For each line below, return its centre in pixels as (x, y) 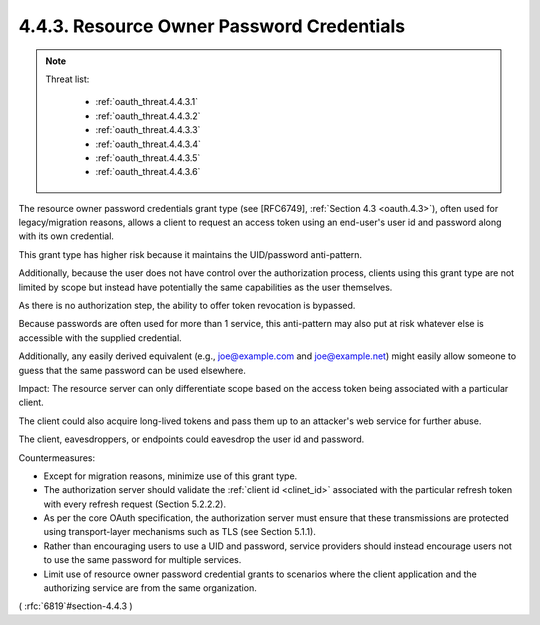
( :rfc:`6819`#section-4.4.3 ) (76, 606)
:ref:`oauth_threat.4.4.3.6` (148, 172)
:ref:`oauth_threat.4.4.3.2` (148, 116)
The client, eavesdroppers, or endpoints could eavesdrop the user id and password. (191, 439)
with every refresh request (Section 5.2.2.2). (135, 504)
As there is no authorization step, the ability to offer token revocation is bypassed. (187, 306)
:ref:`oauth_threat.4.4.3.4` (148, 144)
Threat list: (67, 79)
